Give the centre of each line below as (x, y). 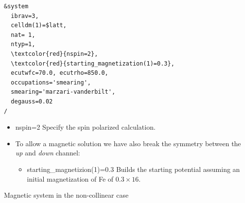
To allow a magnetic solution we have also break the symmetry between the (128, 143)
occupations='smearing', (51, 82)
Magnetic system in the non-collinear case (66, 195)
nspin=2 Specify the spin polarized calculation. (85, 127)
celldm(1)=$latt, (39, 25)
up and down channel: (48, 153)
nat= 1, (23, 35)
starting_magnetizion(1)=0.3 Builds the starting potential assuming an (133, 169)
